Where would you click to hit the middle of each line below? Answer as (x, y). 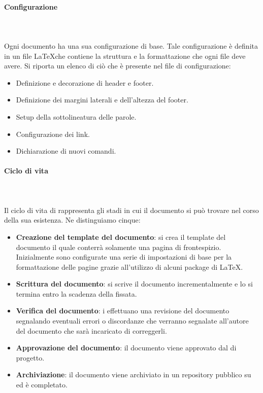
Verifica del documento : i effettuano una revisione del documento (123, 311)
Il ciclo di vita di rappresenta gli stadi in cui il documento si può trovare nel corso (131, 210)
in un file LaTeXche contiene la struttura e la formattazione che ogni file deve (125, 56)
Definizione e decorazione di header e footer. (85, 82)
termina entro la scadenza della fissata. (76, 293)
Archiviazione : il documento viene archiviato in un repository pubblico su (134, 374)
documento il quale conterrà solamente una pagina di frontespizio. (119, 247)
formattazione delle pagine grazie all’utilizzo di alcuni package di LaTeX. (129, 266)
